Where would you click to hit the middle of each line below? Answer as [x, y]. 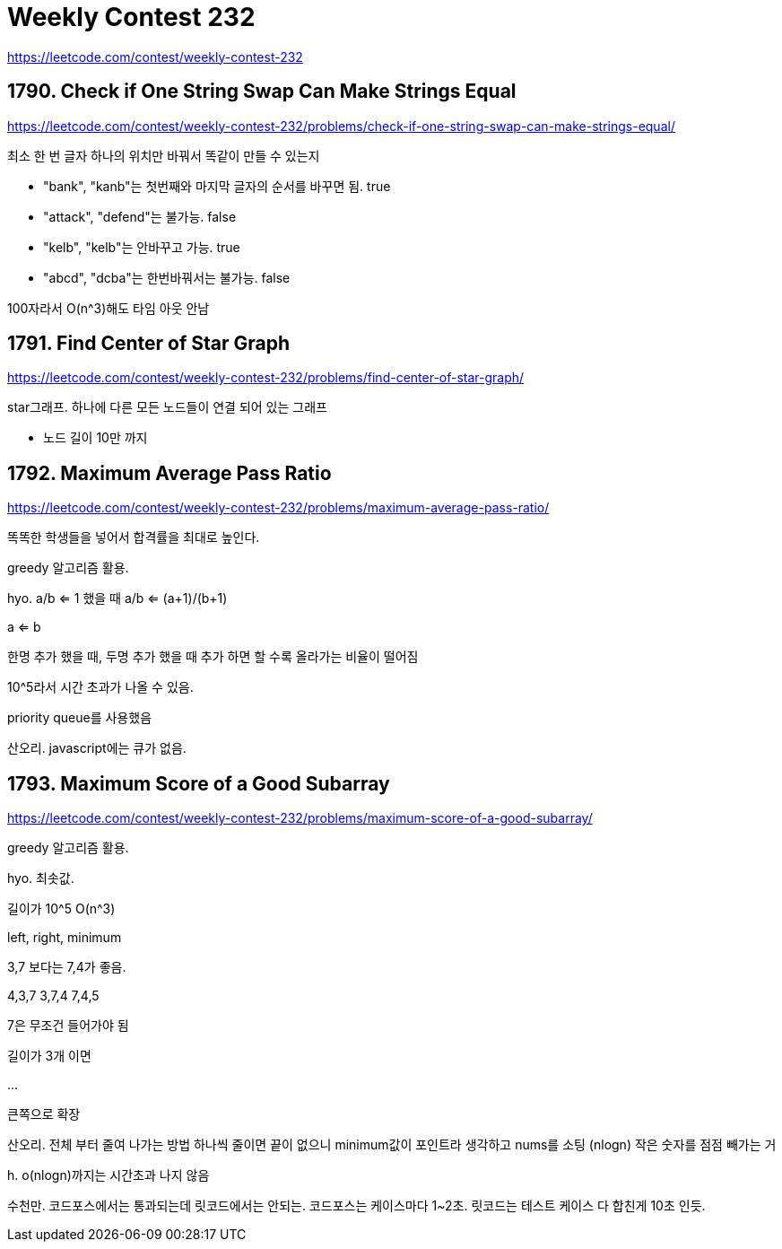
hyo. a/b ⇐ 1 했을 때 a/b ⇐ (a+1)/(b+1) [117, 598]
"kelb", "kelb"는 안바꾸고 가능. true [142, 247]
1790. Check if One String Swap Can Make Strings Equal [262, 92]
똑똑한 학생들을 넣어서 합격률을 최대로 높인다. [134, 537]
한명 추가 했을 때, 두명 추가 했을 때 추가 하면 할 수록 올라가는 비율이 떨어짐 [213, 657]
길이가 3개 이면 [49, 1056]
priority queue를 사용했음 [80, 718]
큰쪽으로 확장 [44, 1114]
